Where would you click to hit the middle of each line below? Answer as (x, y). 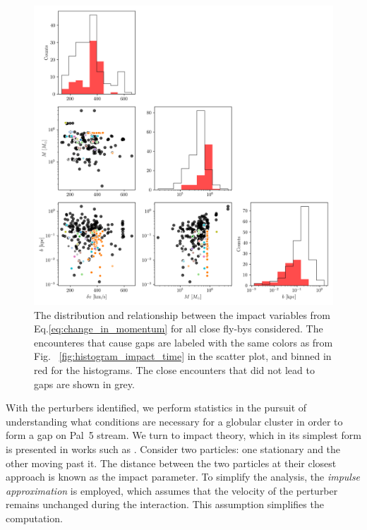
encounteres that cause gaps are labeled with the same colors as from (183, 342)
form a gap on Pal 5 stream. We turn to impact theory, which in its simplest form (183, 435)
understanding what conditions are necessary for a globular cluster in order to (174, 421)
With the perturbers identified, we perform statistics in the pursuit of (156, 408)
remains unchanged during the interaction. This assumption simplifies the (165, 504)
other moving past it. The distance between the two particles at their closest (171, 463)
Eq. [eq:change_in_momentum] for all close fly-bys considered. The (179, 329)
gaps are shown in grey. (84, 384)
